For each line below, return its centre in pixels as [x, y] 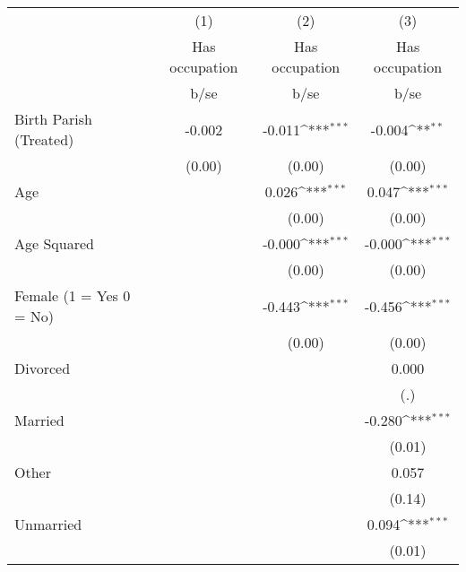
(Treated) [44, 139]
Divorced [43, 368]
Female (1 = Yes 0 [73, 295]
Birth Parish [53, 119]
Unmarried [48, 524]
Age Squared [54, 243]
